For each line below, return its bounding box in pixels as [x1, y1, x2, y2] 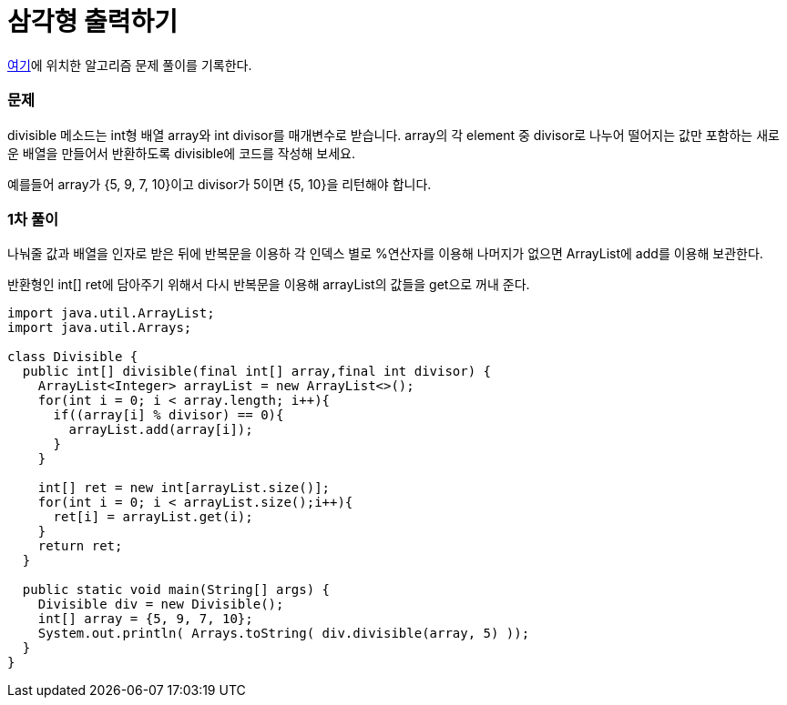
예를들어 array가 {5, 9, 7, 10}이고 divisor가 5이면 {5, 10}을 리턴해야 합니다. [7, 176, 432, 192]
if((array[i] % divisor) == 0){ [53, 408, 284, 423]
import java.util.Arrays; [7, 320, 192, 336]
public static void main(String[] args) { [22, 582, 331, 598]
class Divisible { [7, 349, 138, 365]
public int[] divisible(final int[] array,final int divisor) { [22, 364, 492, 379]
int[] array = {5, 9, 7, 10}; [37, 611, 253, 627]
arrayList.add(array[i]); [68, 422, 253, 438]
